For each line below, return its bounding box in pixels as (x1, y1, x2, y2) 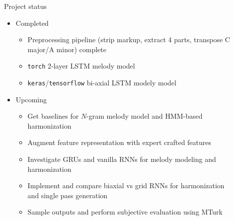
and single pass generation (27, 190, 108, 200)
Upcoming (15, 94, 47, 104)
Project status (4, 1, 47, 11)
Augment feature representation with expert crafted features (27, 137, 212, 147)
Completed (15, 17, 49, 28)
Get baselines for (27, 111, 79, 121)
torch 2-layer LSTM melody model (27, 61, 135, 71)
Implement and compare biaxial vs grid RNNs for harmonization (27, 180, 225, 191)
